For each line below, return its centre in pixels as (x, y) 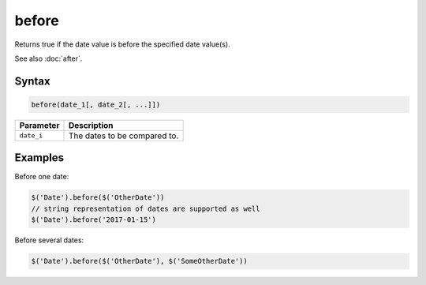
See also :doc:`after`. (49, 58)
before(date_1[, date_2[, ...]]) (96, 104)
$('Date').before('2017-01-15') (94, 220)
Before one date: (42, 177)
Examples (39, 158)
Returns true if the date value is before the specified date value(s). (122, 44)
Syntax (32, 81)
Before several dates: (49, 240)
